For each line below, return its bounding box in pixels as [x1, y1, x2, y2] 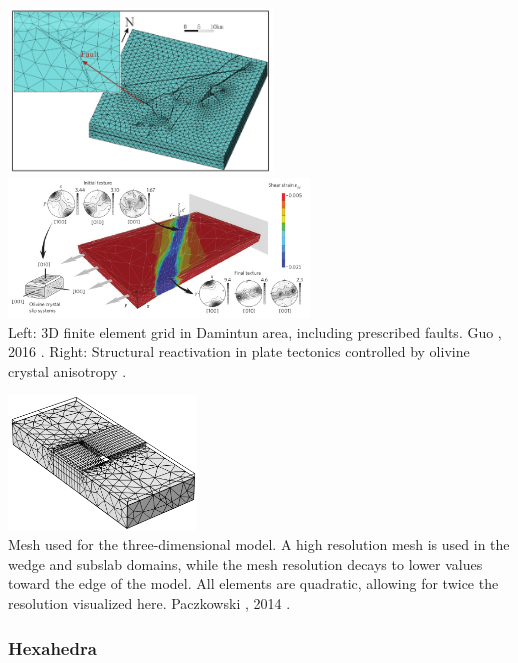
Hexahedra [8, 635, 97, 660]
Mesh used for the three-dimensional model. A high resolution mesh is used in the [8, 534, 510, 555]
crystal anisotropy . [8, 360, 127, 381]
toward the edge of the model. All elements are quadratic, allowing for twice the [8, 573, 499, 594]
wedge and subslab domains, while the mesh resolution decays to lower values [8, 553, 483, 574]
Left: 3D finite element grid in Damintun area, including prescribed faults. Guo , [8, 321, 502, 342]
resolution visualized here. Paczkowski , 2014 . [8, 593, 291, 614]
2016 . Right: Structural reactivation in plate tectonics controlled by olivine [8, 341, 470, 362]
